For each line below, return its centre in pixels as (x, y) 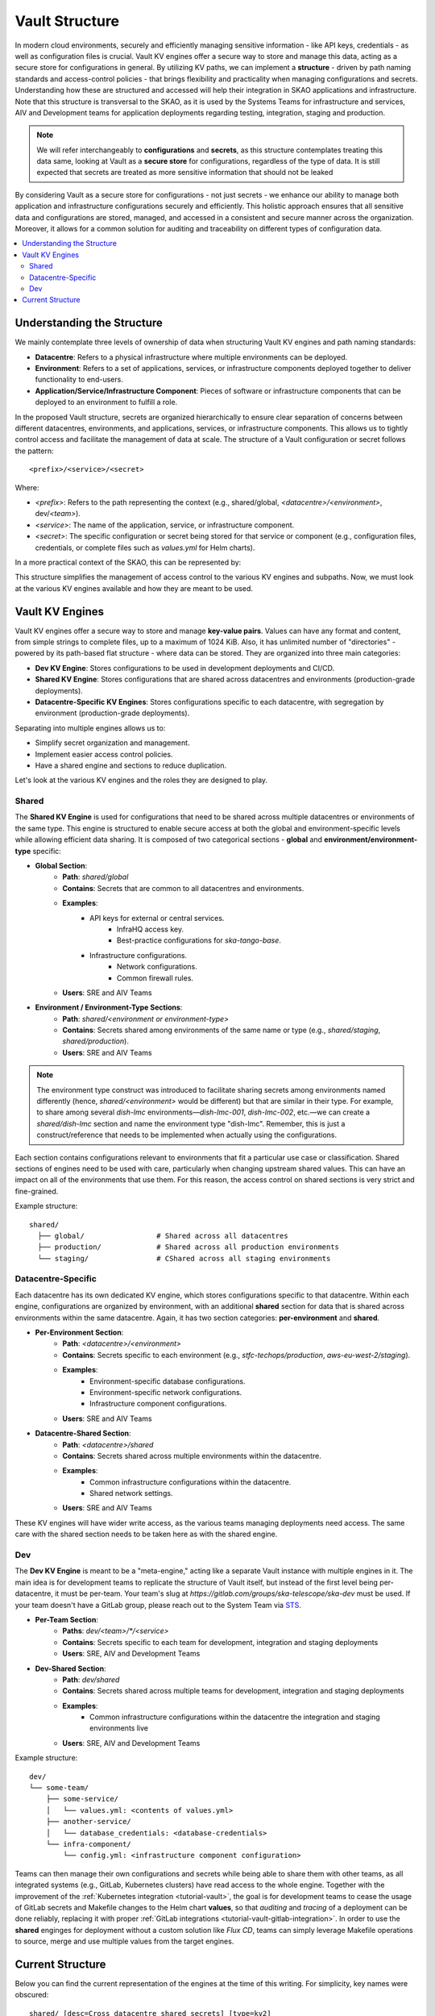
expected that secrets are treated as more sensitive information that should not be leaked (185, 173)
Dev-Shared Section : (70, 1668)
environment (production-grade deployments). (112, 713)
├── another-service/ (89, 1822)
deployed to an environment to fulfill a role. (106, 402)
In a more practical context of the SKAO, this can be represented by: (128, 562)
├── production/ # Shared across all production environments (188, 1247)
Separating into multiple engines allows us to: (90, 728)
